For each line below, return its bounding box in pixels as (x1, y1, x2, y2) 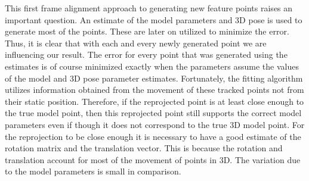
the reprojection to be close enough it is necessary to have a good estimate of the (5, 130, 301, 142)
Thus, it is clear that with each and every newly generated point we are (5, 36, 267, 49)
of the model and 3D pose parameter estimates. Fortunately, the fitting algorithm (5, 71, 303, 84)
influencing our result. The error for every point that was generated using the (5, 48, 288, 61)
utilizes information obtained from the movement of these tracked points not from (5, 83, 304, 96)
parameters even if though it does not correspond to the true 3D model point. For (5, 118, 305, 130)
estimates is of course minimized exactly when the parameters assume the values (5, 60, 299, 72)
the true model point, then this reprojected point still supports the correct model (5, 107, 302, 119)
